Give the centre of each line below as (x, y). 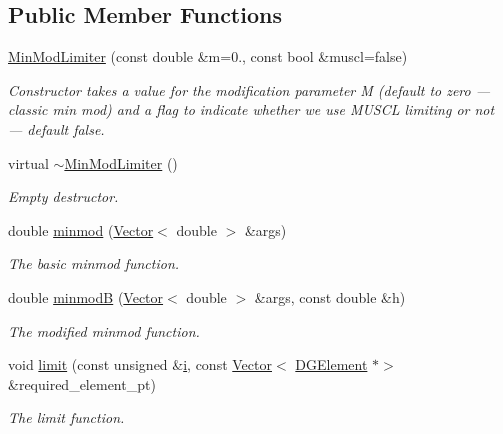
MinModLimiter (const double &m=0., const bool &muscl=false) (208, 56)
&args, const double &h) (330, 296)
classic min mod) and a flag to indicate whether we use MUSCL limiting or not (251, 109)
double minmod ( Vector (81, 229)
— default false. (56, 128)
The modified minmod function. (104, 330)
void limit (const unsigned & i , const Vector (140, 364)
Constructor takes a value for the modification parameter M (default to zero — (249, 89)
